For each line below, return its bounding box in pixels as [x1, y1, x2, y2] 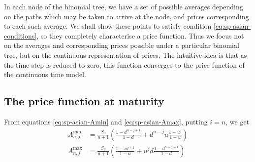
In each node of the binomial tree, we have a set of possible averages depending [4, 1, 243, 11]
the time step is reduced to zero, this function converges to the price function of [4, 59, 245, 70]
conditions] [4, 30, 37, 40]
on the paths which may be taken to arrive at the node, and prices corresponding [4, 11, 249, 21]
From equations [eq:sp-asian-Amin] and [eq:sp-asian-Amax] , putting [4, 116, 208, 126]
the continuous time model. [4, 69, 86, 80]
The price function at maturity [4, 93, 164, 109]
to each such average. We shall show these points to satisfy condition [4, 21, 212, 31]
